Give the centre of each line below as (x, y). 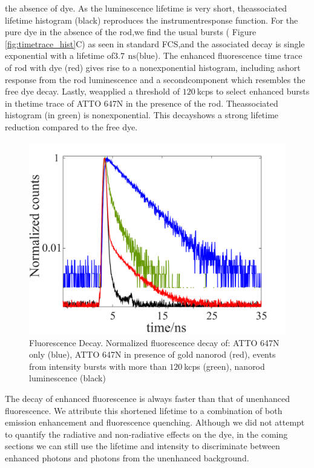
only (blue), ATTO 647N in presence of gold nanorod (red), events (152, 354)
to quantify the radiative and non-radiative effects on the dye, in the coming (146, 434)
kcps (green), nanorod (224, 366)
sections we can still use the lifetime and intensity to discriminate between (142, 446)
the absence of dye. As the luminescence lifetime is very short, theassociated (146, 8)
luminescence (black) (67, 378)
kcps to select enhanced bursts (253, 91)
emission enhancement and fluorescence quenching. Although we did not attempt (155, 422)
